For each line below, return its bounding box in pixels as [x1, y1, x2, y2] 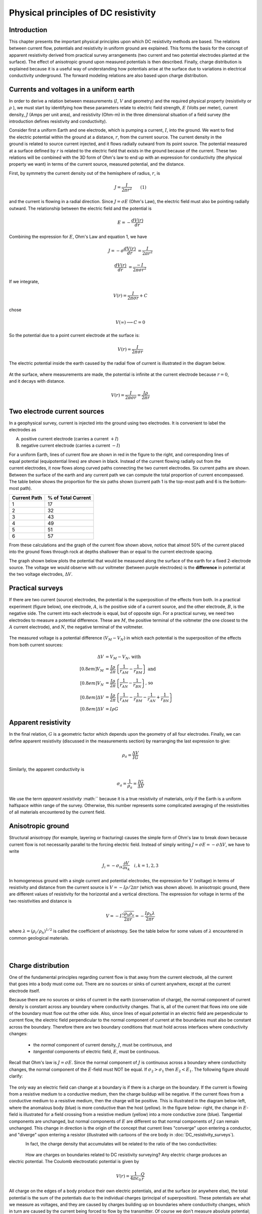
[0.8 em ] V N [80, 680, 104, 687]
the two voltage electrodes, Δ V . [9, 571, 73, 577]
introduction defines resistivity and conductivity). [9, 118, 107, 124]
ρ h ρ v [124, 910, 134, 917]
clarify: [9, 1073, 23, 1079]
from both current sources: [9, 641, 63, 648]
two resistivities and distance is [9, 898, 72, 904]
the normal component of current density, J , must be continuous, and [33, 1042, 172, 1047]
